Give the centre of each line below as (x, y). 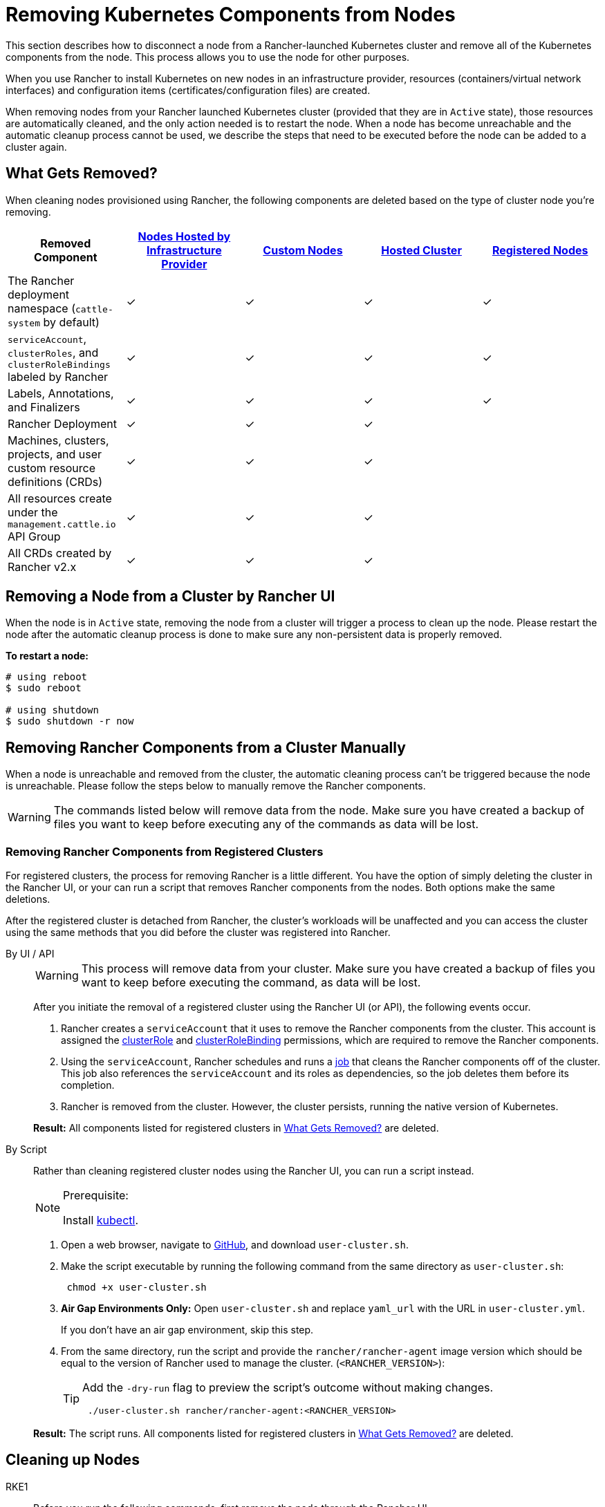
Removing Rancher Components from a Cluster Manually (206, 747)
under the (33, 512)
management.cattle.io (62, 524)
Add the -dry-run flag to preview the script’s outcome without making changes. (288, 1388)
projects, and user (55, 454)
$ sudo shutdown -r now (70, 721)
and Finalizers (44, 407)
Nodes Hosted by (184, 236)
